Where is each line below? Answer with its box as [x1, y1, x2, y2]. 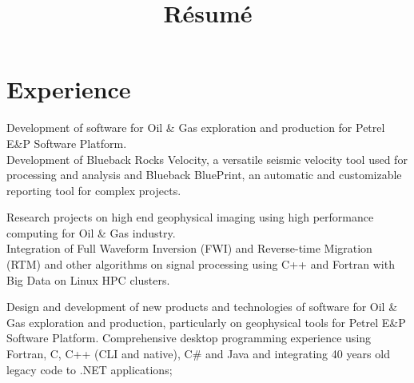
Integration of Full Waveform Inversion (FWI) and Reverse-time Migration [6, 240, 372, 257]
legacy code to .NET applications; [6, 361, 173, 377]
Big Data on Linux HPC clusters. [6, 271, 170, 288]
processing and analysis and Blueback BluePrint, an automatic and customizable [6, 166, 402, 183]
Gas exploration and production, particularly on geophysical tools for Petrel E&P [6, 313, 406, 330]
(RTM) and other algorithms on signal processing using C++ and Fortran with [6, 256, 395, 273]
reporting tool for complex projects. [6, 182, 181, 198]
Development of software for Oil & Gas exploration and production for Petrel [6, 119, 385, 136]
